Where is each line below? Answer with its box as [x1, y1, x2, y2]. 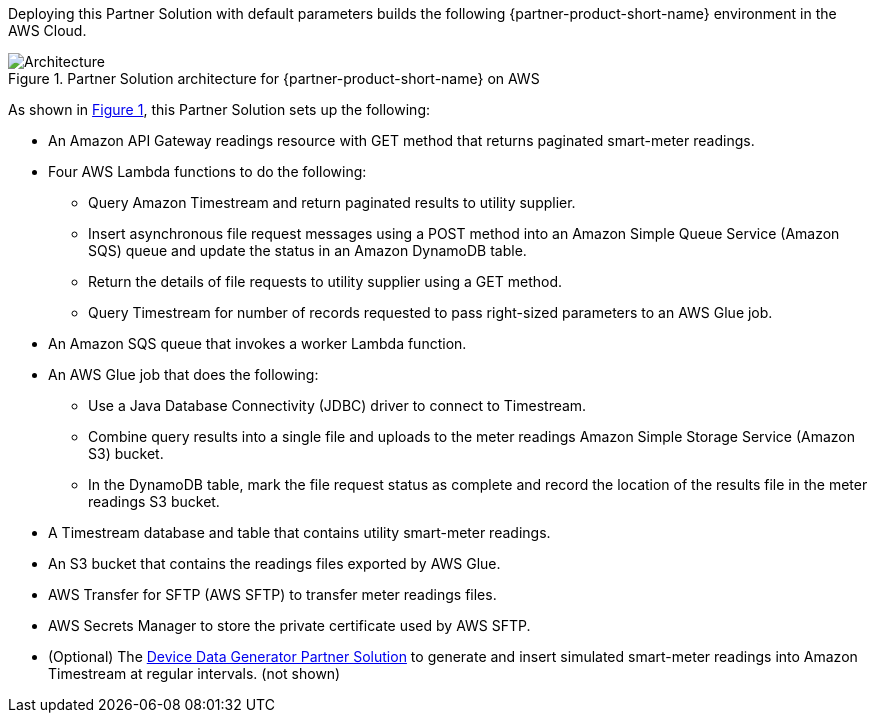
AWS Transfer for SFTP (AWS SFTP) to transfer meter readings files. [48, 586, 497, 603]
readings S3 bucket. [88, 493, 220, 510]
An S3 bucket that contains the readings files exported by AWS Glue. [48, 555, 501, 572]
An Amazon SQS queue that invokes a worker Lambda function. [48, 335, 467, 352]
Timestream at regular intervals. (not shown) [48, 665, 341, 682]
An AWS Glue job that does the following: [48, 366, 319, 383]
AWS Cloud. [8, 22, 87, 39]
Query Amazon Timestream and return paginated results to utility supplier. [88, 194, 576, 211]
